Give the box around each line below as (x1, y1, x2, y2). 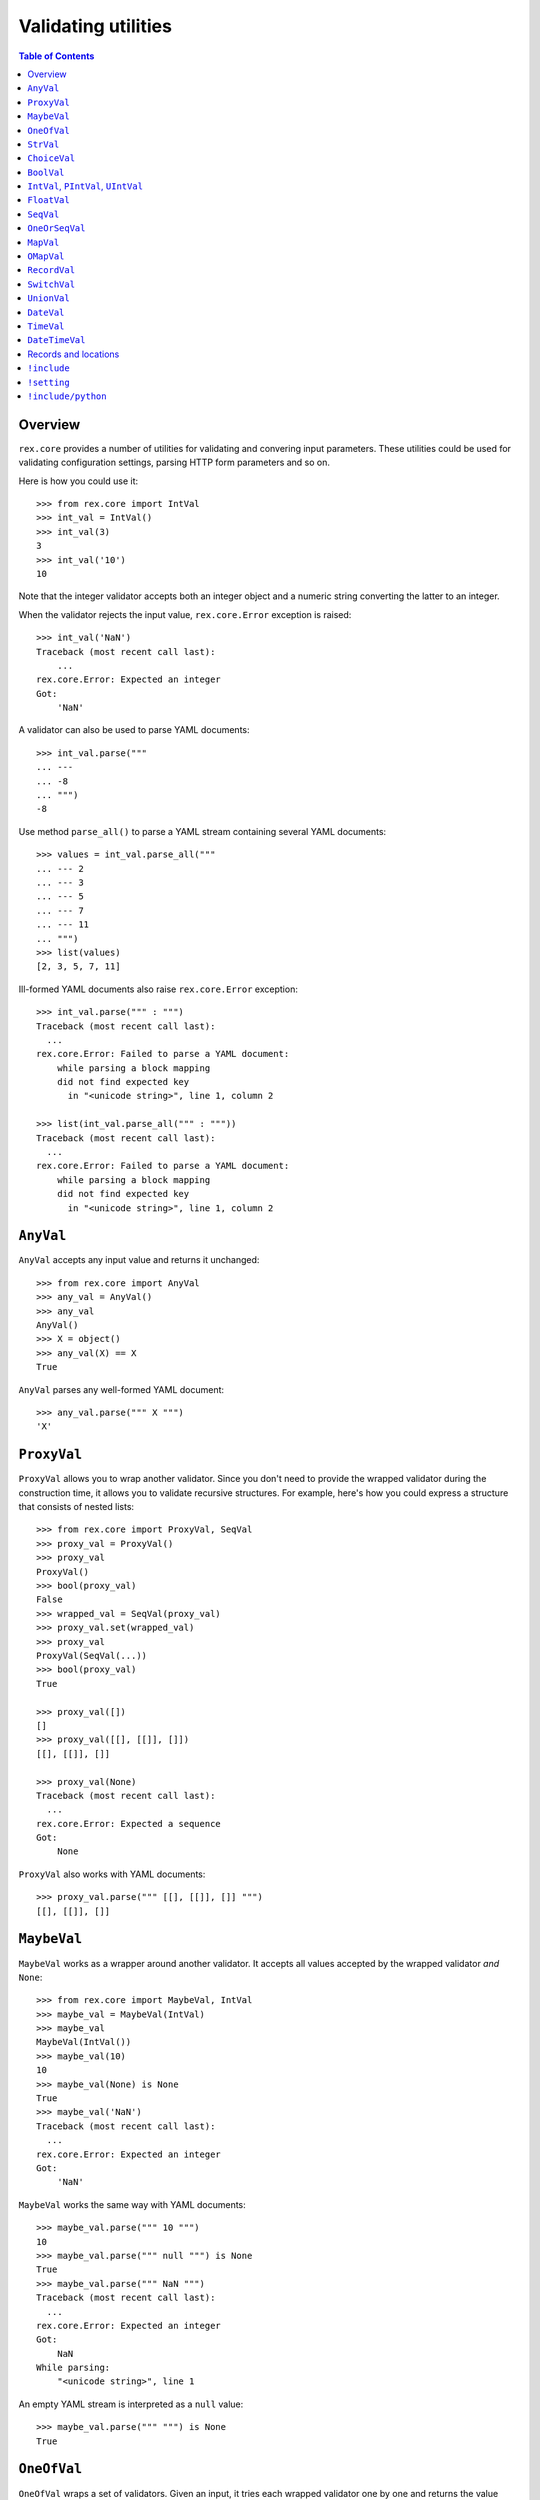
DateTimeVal (27, 335, 86, 346)
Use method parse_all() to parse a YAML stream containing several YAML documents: (18, 825, 387, 837)
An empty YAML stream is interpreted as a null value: (18, 2398, 244, 2410)
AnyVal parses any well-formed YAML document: (18, 1383, 225, 1395)
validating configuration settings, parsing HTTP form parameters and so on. (18, 456, 330, 469)
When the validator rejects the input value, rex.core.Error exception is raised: (18, 608, 352, 620)
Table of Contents (18, 50, 95, 62)
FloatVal (27, 195, 70, 206)
